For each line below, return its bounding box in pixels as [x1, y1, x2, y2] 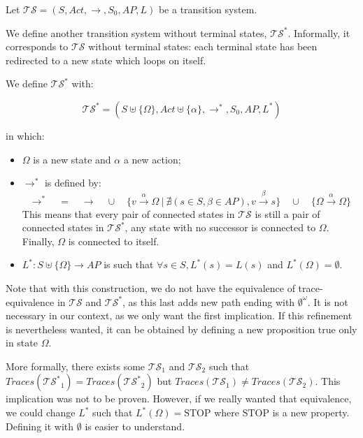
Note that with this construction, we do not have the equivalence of [6, 280, 295, 295]
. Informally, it [287, 25, 350, 40]
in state [6, 335, 38, 350]
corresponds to [6, 39, 69, 54]
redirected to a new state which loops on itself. [6, 52, 206, 67]
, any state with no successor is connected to [124, 220, 316, 235]
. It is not [307, 294, 348, 309]
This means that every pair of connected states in [22, 206, 235, 221]
